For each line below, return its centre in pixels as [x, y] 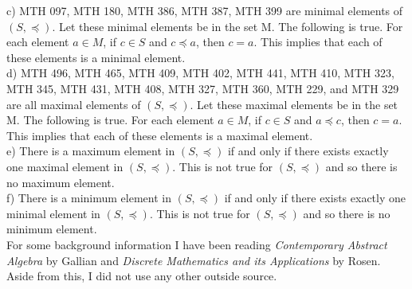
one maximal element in [65, 166]
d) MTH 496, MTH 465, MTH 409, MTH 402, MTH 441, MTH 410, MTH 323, [200, 73]
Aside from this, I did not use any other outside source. [142, 276]
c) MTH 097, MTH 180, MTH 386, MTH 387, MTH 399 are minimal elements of [205, 10]
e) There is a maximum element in [91, 151]
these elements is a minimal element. [96, 57]
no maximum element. [61, 182]
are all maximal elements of [74, 104]
